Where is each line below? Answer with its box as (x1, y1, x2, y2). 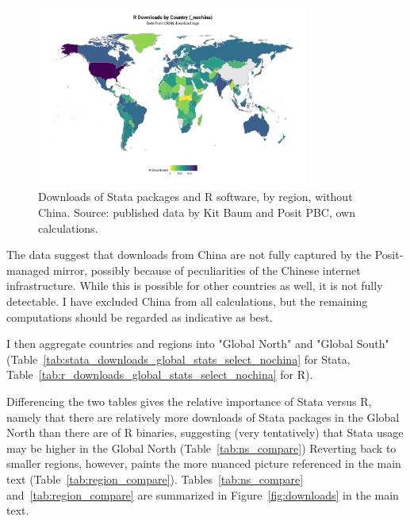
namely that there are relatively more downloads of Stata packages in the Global (6, 408, 400, 425)
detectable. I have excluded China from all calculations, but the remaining (6, 293, 368, 310)
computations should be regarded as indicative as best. (6, 308, 273, 325)
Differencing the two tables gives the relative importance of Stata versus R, (6, 393, 372, 410)
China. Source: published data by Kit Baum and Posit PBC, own (38, 204, 356, 221)
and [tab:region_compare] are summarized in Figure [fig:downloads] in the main (6, 486, 399, 503)
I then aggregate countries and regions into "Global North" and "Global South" (6, 335, 389, 352)
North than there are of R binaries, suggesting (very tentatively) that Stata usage (6, 424, 404, 441)
